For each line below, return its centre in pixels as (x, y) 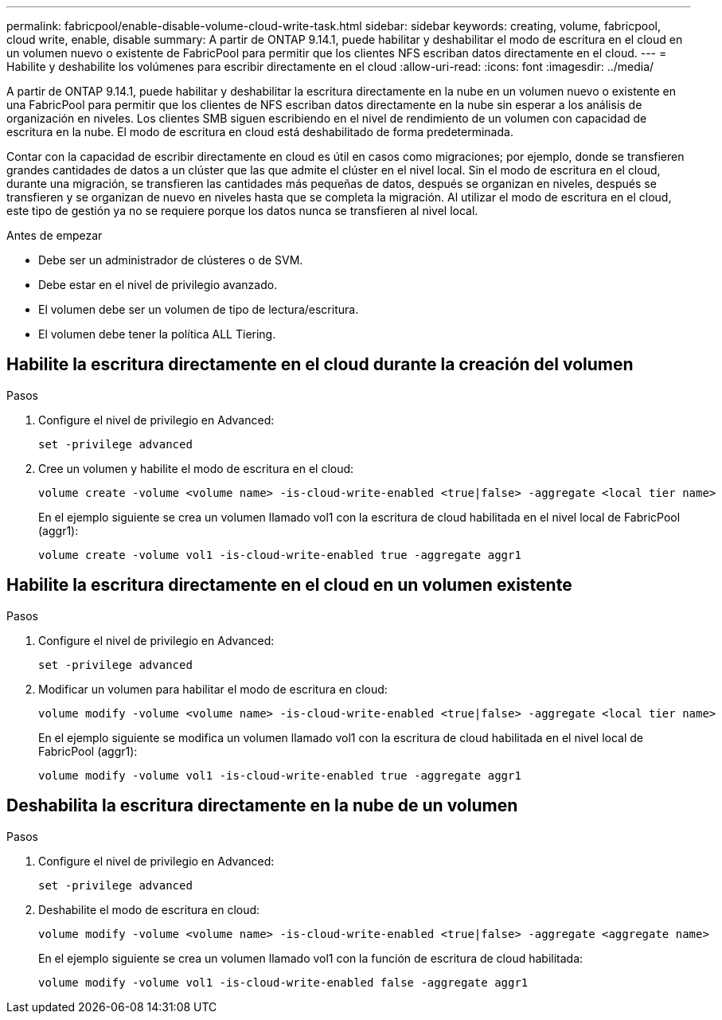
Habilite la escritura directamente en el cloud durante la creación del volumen (320, 365)
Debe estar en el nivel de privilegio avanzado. (158, 285)
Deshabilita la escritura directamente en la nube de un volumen (262, 806)
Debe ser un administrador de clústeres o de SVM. (171, 260)
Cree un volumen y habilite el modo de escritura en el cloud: (196, 468)
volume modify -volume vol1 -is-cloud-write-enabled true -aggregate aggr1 (280, 775)
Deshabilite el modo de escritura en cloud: (149, 909)
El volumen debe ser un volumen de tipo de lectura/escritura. (199, 309)
